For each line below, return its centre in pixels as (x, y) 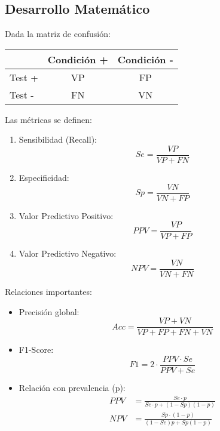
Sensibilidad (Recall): (58, 139)
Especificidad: (44, 178)
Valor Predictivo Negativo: (68, 253)
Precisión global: (49, 311)
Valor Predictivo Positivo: (66, 215)
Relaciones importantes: (48, 292)
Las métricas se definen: (48, 119)
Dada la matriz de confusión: (58, 34)
